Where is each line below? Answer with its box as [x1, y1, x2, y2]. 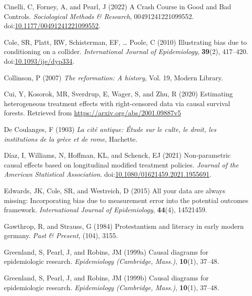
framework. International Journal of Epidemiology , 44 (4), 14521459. [4, 204, 207, 215]
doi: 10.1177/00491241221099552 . [4, 20, 101, 31]
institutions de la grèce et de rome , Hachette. [4, 133, 138, 144]
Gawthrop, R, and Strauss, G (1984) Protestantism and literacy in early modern [4, 221, 244, 231]
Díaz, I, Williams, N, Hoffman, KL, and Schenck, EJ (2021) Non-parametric [4, 150, 231, 160]
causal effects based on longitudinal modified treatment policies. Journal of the [4, 159, 239, 169]
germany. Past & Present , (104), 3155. [4, 230, 118, 240]
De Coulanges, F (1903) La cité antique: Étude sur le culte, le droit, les [4, 124, 216, 134]
